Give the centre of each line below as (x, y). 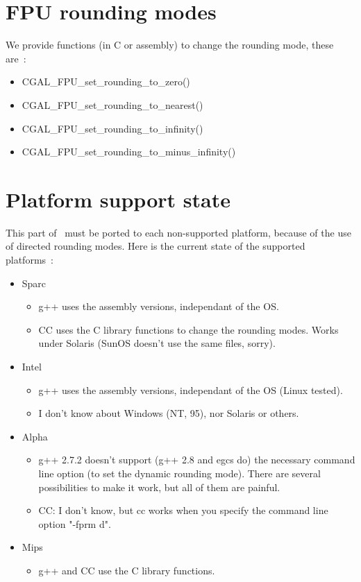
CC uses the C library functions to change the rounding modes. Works (188, 329)
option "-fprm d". (75, 523)
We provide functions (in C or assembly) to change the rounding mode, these (170, 45)
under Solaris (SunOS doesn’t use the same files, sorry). (157, 343)
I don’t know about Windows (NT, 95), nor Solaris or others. (169, 413)
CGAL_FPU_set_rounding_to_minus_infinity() (129, 152)
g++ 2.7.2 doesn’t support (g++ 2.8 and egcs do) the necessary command (197, 460)
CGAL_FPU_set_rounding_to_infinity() (112, 128)
